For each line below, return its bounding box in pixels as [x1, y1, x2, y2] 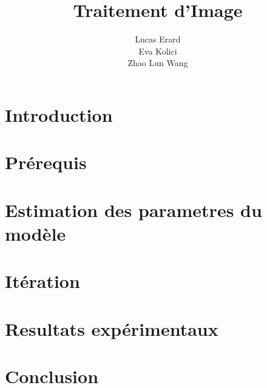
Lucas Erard [135, 33, 181, 45]
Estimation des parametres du [5, 197, 262, 222]
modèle [5, 221, 66, 246]
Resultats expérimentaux [5, 316, 218, 341]
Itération [5, 269, 80, 293]
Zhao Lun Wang [127, 56, 188, 69]
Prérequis [5, 150, 87, 175]
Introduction [5, 102, 113, 127]
